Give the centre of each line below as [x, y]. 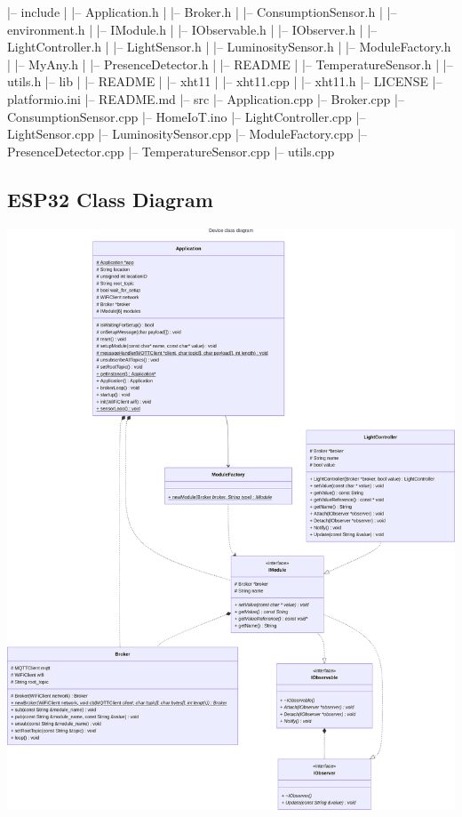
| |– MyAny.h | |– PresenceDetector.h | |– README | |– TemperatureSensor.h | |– [230, 64]
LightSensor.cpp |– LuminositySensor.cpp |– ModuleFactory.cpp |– [187, 134]
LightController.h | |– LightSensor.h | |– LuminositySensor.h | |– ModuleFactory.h [229, 47]
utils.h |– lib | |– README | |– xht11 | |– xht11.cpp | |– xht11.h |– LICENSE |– [225, 81]
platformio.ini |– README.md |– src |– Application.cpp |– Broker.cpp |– [206, 98]
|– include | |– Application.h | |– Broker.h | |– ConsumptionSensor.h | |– [202, 12]
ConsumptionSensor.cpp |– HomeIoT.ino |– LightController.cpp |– [187, 116]
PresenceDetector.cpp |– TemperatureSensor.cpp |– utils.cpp [171, 151]
